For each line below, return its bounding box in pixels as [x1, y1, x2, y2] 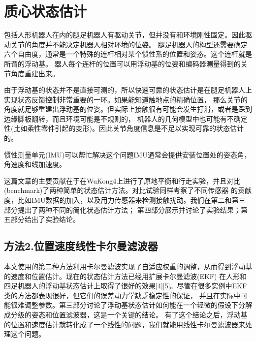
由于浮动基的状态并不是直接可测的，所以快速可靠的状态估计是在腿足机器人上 [4, 85, 252, 95]
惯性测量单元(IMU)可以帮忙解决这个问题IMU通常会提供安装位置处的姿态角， [4, 149, 251, 159]
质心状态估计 [4, 1, 87, 21]
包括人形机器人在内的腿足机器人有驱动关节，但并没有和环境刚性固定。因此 [4, 30, 245, 40]
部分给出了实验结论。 [10, 214, 80, 224]
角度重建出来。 [10, 68, 59, 78]
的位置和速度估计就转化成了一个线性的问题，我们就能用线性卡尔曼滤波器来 [4, 319, 245, 329]
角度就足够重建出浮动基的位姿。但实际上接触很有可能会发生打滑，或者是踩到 [4, 104, 252, 114]
